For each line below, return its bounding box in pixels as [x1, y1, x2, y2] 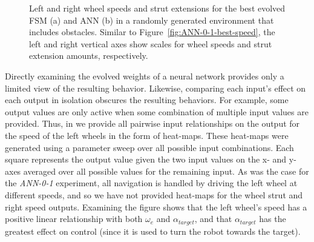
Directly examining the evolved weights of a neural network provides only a [5, 69, 284, 82]
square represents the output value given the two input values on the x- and [5, 153, 287, 166]
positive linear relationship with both [5, 212, 143, 225]
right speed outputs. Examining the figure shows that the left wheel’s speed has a [5, 200, 307, 213]
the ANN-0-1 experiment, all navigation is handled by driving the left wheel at [5, 176, 298, 189]
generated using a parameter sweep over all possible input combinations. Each [5, 141, 294, 153]
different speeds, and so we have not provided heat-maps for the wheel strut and [5, 188, 303, 201]
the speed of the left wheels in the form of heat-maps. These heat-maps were [5, 129, 289, 141]
